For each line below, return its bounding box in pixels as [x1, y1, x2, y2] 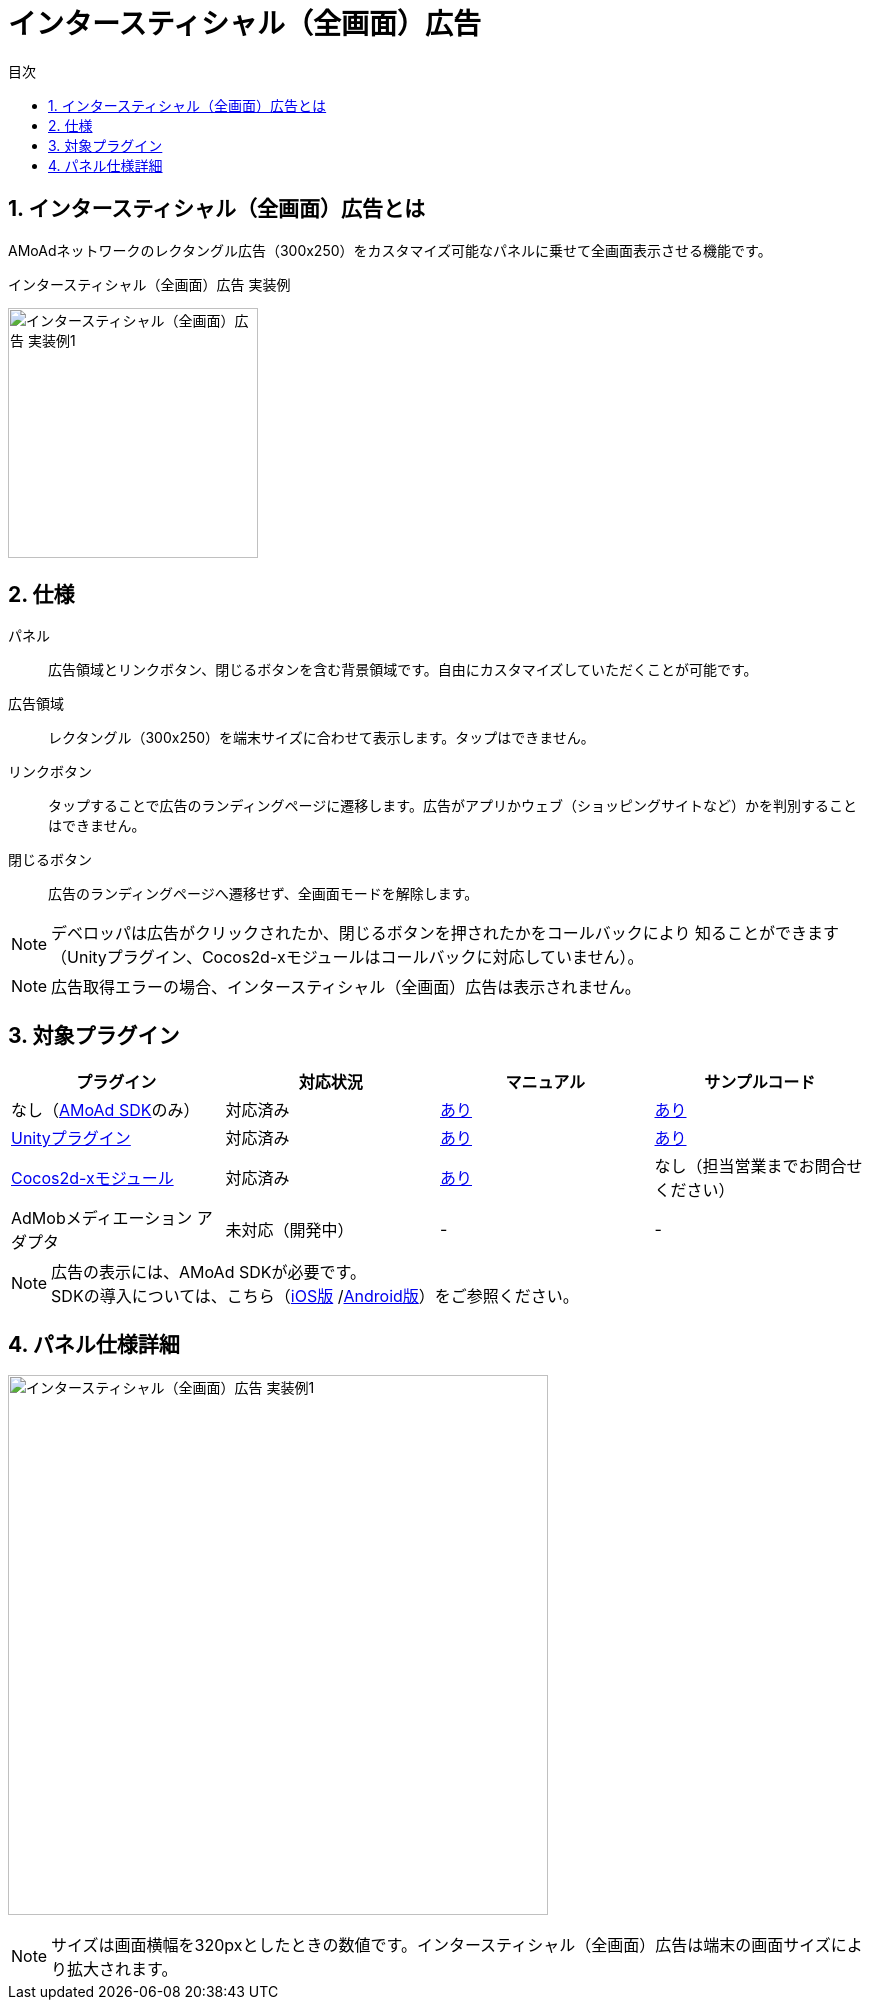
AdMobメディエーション [11, 1208, 193, 1229]
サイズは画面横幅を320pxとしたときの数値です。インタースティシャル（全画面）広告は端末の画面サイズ [51, 1935, 831, 1956]
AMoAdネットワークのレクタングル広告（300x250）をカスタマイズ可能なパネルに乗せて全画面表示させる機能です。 [8, 241, 772, 259]
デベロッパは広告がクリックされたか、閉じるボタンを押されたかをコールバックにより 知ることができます [51, 923, 839, 944]
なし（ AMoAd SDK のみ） [11, 1100, 200, 1121]
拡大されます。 [67, 1959, 178, 1980]
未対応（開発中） [225, 1220, 354, 1241]
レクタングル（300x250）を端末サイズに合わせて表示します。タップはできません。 [48, 729, 595, 747]
